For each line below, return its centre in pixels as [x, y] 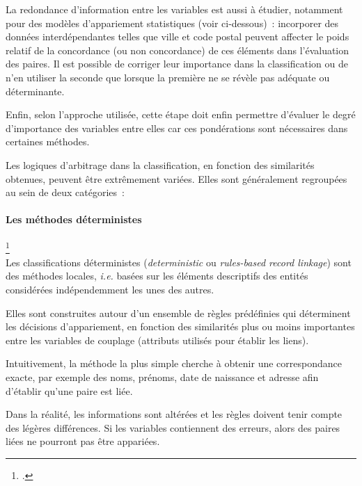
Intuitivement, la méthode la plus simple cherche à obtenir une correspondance [174, 363]
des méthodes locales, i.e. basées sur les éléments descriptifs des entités [157, 276]
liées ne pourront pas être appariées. [83, 441]
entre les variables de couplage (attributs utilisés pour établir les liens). [157, 340]
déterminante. [35, 91]
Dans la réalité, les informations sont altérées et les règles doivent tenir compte [174, 414]
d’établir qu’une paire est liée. [69, 390]
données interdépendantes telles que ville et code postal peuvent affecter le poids [178, 37]
